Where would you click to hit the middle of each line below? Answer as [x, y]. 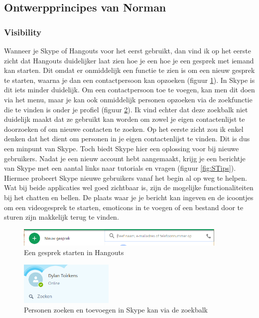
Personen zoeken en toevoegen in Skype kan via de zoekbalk [116, 310]
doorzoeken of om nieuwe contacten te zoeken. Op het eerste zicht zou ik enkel [124, 129]
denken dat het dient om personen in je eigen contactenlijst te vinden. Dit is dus [127, 139]
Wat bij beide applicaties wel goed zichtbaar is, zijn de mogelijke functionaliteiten [129, 187]
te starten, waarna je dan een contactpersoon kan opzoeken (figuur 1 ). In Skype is [129, 80]
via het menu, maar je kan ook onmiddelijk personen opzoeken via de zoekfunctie [128, 99]
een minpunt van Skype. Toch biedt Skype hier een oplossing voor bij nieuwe [122, 148]
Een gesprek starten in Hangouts [74, 252]
